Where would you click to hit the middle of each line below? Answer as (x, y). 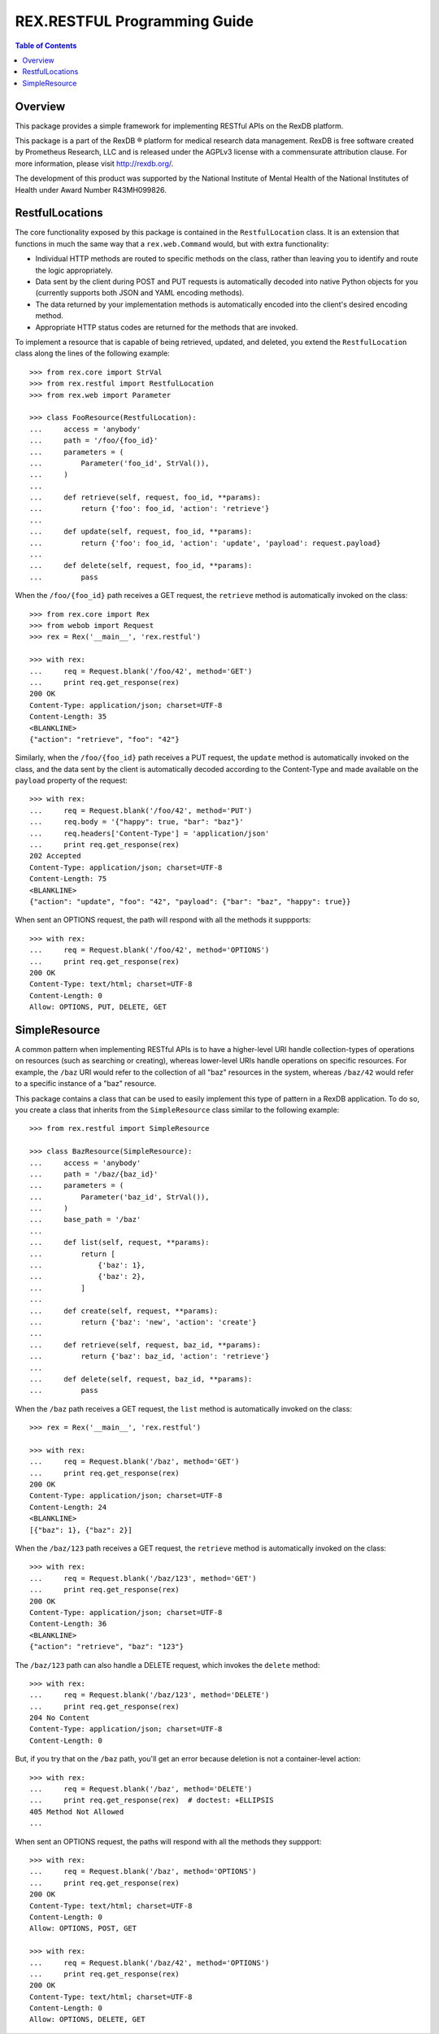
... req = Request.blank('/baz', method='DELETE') (141, 1789)
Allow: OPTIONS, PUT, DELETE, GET (98, 1007)
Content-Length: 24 (68, 1507)
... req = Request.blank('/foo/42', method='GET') (141, 671)
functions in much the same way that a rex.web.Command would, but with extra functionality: (172, 243)
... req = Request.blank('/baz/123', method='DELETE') (150, 1695)
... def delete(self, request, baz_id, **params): (141, 1379)
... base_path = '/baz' (85, 1220)
